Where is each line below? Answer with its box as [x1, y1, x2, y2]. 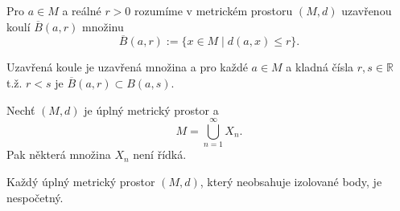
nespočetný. [6, 189, 64, 205]
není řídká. [133, 146, 187, 163]
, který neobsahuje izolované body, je [200, 172, 382, 189]
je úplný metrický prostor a [84, 101, 219, 118]
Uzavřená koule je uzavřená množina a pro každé [6, 59, 248, 75]
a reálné [62, 2, 101, 18]
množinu [81, 18, 124, 34]
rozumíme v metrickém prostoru [134, 2, 293, 18]
